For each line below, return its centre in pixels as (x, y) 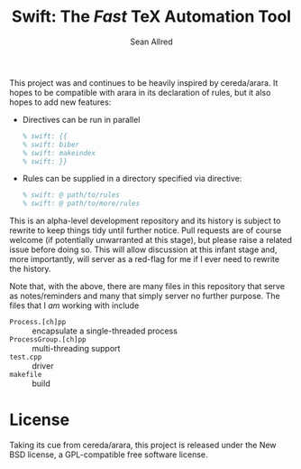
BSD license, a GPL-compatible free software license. (109, 455)
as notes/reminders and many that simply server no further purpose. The (145, 296)
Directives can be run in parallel (81, 119)
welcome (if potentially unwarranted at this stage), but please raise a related (151, 240)
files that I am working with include (74, 305)
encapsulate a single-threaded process (105, 331)
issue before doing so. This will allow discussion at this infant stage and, (143, 249)
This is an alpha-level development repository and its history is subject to (145, 221)
